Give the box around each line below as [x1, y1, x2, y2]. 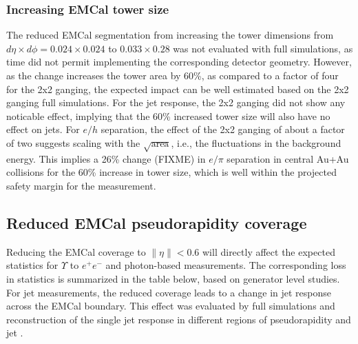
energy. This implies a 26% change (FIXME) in [6, 151, 206, 165]
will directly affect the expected [202, 244, 335, 259]
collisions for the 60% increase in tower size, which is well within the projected [6, 165, 337, 179]
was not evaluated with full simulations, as [173, 41, 353, 55]
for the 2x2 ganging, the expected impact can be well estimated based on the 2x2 [6, 81, 349, 96]
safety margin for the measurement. [6, 178, 156, 192]
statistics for [6, 258, 59, 272]
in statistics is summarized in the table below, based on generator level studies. [6, 271, 340, 285]
